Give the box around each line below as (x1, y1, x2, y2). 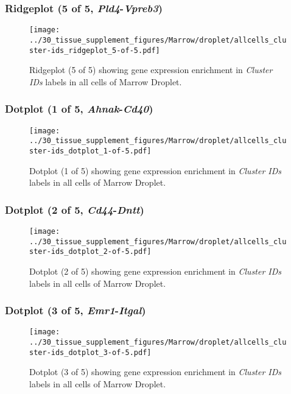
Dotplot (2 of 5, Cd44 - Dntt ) (5, 202, 144, 217)
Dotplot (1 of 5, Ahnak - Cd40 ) (5, 101, 153, 116)
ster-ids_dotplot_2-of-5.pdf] (29, 247, 152, 256)
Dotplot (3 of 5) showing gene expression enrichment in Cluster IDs (29, 365, 282, 378)
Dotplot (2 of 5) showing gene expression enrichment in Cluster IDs (29, 264, 282, 277)
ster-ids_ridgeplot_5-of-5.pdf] (29, 46, 160, 55)
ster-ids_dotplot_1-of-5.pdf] (29, 146, 152, 155)
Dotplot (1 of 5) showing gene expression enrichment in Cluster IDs (29, 164, 282, 177)
